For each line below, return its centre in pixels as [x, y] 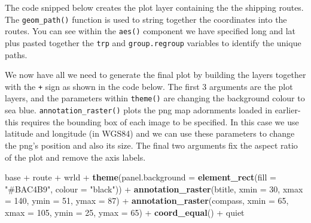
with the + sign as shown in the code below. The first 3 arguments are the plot [149, 86]
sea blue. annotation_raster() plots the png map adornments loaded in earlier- [153, 110]
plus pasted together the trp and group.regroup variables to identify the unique [153, 42]
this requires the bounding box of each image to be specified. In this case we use [152, 121]
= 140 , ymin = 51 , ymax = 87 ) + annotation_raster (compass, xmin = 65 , [147, 201]
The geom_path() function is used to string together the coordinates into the [146, 19]
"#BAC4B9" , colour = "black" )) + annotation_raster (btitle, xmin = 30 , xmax [154, 189]
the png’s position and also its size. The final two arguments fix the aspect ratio [151, 145]
